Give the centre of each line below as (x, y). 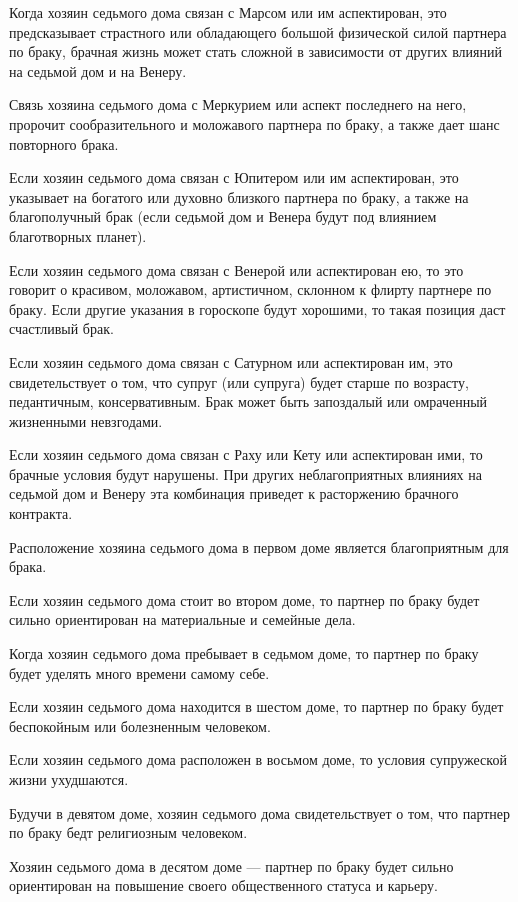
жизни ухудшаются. (69, 779)
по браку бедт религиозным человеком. (128, 832)
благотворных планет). (78, 235)
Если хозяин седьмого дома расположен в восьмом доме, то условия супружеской (258, 759)
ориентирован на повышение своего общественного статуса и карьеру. (223, 885)
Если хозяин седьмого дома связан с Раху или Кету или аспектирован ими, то (246, 454)
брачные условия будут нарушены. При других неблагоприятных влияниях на (245, 473)
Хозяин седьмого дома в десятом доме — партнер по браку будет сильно (231, 865)
